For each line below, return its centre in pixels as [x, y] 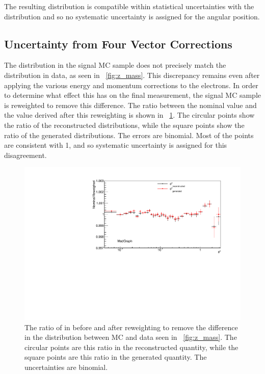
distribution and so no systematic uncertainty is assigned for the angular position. [132, 16]
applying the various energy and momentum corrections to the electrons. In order [131, 85]
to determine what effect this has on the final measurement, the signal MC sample [133, 95]
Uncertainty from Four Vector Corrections [118, 44]
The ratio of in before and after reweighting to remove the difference [131, 327]
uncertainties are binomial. [66, 367]
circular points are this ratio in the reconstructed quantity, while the [131, 347]
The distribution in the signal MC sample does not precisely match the [115, 65]
